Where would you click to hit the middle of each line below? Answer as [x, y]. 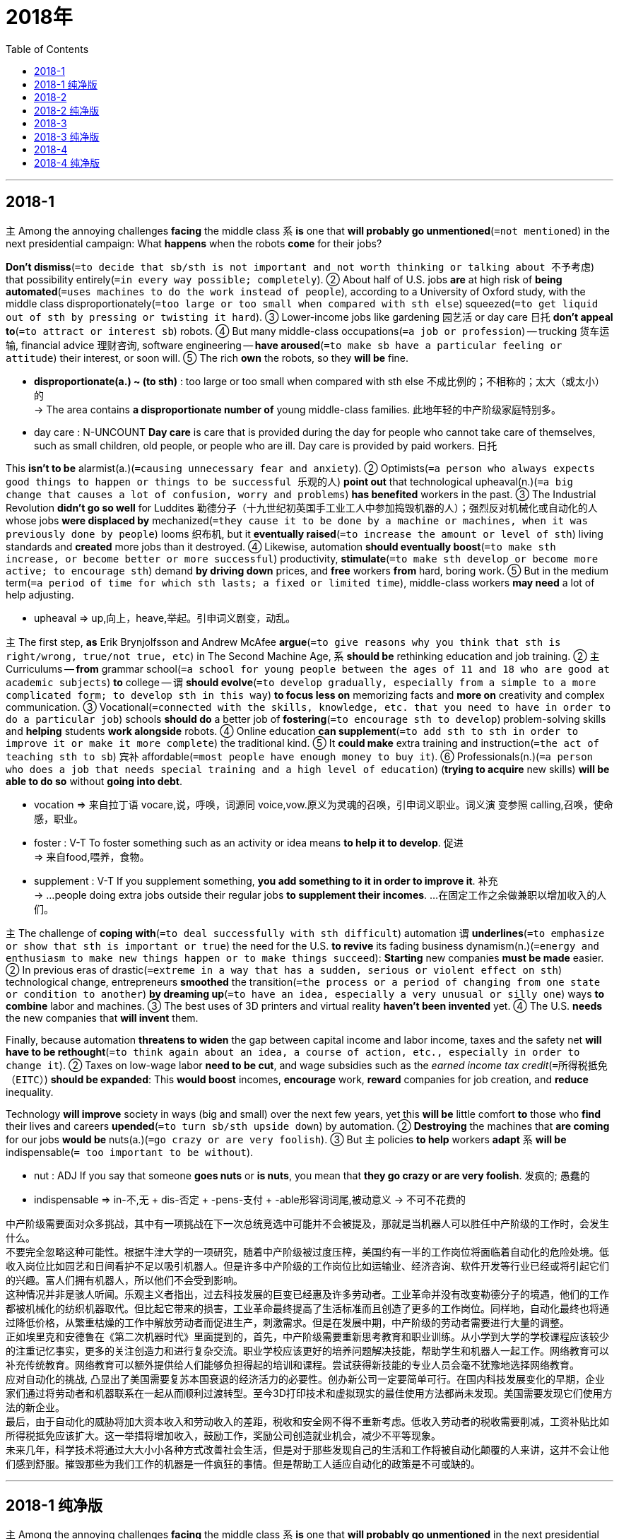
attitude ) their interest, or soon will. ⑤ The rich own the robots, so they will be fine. [207, 358]
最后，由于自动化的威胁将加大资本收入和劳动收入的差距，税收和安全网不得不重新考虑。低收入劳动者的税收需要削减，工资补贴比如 [307, 1421]
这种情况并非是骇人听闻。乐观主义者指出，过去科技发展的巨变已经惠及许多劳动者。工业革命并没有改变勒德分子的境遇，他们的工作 [307, 1294]
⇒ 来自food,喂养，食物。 [92, 856]
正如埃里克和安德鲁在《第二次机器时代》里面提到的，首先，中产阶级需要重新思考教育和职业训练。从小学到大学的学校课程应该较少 [307, 1336]
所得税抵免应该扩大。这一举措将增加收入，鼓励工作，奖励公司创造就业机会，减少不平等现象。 [223, 1435]
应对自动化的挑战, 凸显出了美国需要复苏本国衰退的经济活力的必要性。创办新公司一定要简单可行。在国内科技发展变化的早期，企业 [305, 1379]
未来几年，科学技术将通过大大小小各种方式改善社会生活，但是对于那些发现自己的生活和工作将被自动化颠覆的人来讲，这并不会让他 [307, 1449]
